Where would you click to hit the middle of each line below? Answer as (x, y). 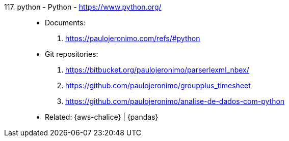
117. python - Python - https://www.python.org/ (83, 7)
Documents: (65, 23)
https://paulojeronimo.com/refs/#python (133, 38)
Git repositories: (72, 54)
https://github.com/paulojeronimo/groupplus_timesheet (158, 85)
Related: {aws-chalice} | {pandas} (102, 117)
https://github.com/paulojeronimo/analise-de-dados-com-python (175, 101)
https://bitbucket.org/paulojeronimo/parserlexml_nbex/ (157, 70)
